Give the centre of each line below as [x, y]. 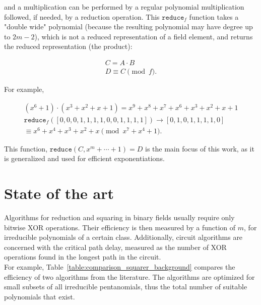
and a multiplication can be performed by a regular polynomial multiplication [124, 7]
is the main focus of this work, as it [200, 148]
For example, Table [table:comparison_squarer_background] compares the [120, 267]
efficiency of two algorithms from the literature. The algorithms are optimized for [129, 276]
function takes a [214, 16]
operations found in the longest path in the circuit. [83, 257]
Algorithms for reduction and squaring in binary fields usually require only [119, 217]
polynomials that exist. [40, 296]
